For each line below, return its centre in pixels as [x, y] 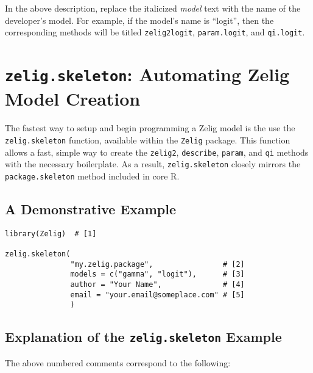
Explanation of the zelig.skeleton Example [143, 337]
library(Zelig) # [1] [51, 234]
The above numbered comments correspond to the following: [118, 362]
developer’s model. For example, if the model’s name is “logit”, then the [139, 20]
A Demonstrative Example [91, 208]
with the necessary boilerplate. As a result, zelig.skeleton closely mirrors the [153, 164]
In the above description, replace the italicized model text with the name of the [153, 8]
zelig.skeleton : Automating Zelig [147, 74]
